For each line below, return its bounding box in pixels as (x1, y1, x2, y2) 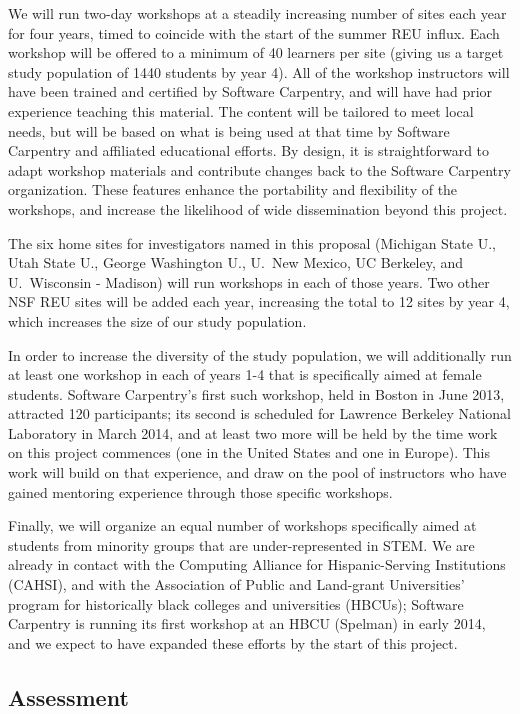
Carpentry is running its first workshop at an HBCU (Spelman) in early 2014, (8, 613, 486, 634)
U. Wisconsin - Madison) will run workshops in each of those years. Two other (8, 271, 490, 292)
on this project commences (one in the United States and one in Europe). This (8, 442, 491, 463)
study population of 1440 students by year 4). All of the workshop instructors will (8, 61, 510, 82)
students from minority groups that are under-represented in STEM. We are (8, 534, 475, 555)
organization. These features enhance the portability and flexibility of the (8, 179, 458, 200)
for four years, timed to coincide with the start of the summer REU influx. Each (8, 22, 500, 43)
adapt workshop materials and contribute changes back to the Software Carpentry (8, 159, 511, 180)
